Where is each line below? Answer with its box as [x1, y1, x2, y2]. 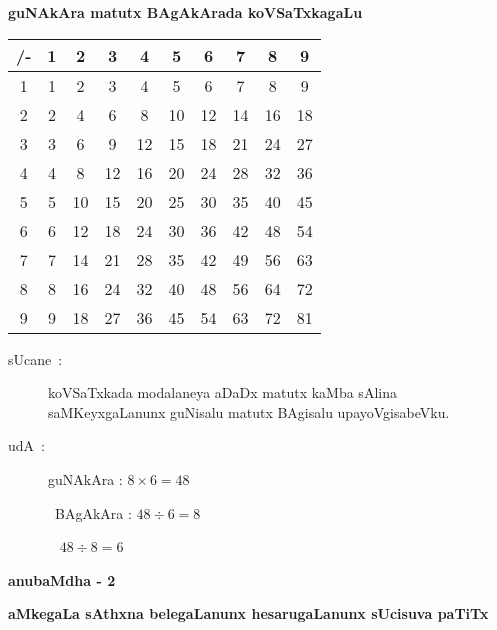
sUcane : [8, 348, 63, 369]
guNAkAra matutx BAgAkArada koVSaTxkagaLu [8, 2, 363, 22]
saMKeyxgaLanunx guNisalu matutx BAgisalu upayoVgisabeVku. [48, 401, 450, 422]
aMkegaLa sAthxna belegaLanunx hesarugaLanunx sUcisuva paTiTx [8, 603, 489, 624]
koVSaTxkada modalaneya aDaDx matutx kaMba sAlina [48, 382, 397, 403]
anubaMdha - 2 [8, 569, 116, 590]
